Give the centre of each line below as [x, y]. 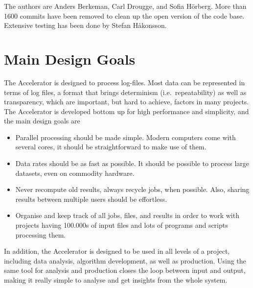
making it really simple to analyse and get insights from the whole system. [116, 280]
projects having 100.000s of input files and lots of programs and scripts [122, 225]
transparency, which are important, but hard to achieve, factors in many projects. [126, 102]
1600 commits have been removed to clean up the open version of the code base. [124, 15]
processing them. [41, 234]
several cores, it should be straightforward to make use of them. [111, 147]
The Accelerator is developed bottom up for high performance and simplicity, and [126, 111]
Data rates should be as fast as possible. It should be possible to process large [132, 163]
